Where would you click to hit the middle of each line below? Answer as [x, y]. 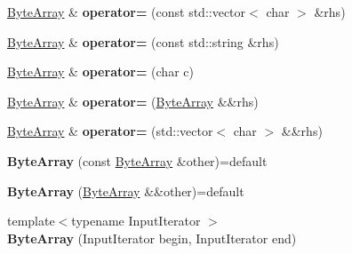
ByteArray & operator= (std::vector [110, 131]
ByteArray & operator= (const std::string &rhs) [143, 41]
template [31, 221]
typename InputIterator [136, 221]
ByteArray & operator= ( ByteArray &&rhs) [133, 101]
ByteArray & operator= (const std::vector [127, 12]
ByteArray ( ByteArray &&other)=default [126, 190]
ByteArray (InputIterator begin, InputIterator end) [152, 238]
